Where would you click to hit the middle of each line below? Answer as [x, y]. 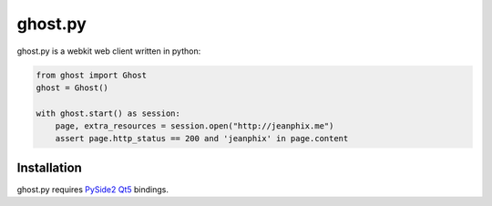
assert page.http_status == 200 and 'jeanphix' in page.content [202, 139]
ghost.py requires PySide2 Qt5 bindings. [92, 189]
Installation [49, 167]
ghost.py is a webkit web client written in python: [109, 51]
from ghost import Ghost [92, 75]
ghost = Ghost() [72, 88]
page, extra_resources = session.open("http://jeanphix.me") [195, 126]
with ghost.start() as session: [108, 113]
